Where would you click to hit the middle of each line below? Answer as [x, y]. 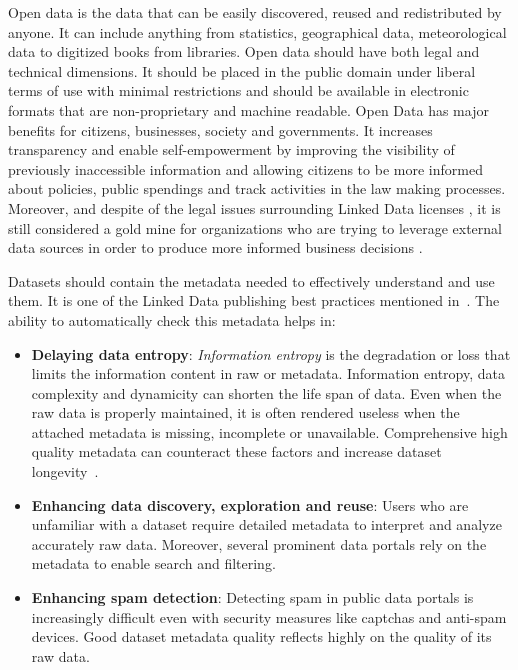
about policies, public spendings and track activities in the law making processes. [257, 188]
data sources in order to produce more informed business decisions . [215, 247]
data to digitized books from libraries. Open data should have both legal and [244, 51]
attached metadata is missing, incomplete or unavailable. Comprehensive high [269, 431]
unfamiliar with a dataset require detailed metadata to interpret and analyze [266, 524]
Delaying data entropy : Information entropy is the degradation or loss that [271, 353]
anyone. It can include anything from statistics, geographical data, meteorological [257, 31]
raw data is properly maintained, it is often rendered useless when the [245, 412]
